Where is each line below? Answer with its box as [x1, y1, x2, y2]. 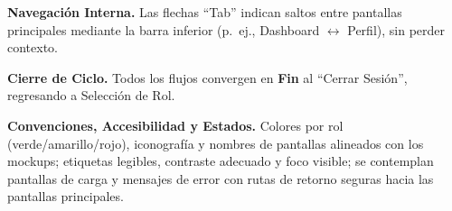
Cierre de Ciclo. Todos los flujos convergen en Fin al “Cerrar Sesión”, [7, 68, 408, 87]
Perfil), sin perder [347, 20, 445, 39]
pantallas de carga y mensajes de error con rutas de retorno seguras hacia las [7, 169, 434, 188]
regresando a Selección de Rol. [7, 86, 175, 105]
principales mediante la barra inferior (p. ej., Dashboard [7, 20, 320, 39]
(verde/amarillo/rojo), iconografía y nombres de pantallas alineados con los [7, 133, 424, 152]
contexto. [7, 38, 58, 57]
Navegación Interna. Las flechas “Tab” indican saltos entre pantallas [7, 3, 402, 21]
